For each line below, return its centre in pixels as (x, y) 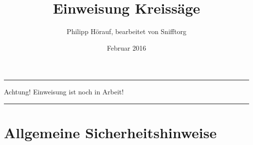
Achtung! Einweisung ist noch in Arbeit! (64, 92)
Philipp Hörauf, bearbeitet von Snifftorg (126, 31)
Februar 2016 (126, 47)
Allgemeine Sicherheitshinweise (110, 133)
